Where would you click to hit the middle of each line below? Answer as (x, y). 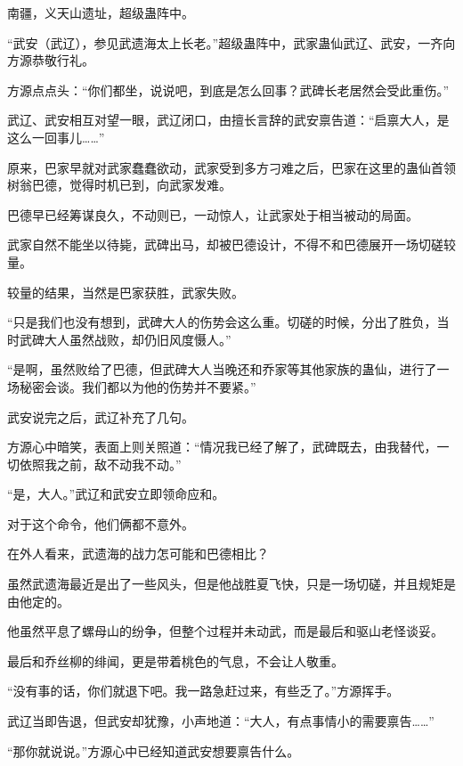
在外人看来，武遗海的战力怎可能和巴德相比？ (138, 554)
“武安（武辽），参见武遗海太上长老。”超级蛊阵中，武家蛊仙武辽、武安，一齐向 (231, 42)
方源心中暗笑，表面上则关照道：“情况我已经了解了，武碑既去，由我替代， (222, 447)
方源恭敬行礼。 (51, 60)
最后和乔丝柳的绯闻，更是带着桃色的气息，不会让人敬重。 (175, 660)
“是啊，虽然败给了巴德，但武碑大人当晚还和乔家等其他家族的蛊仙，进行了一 (228, 369)
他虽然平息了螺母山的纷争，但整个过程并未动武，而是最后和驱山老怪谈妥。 (225, 631)
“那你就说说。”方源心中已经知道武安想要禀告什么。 (154, 750)
